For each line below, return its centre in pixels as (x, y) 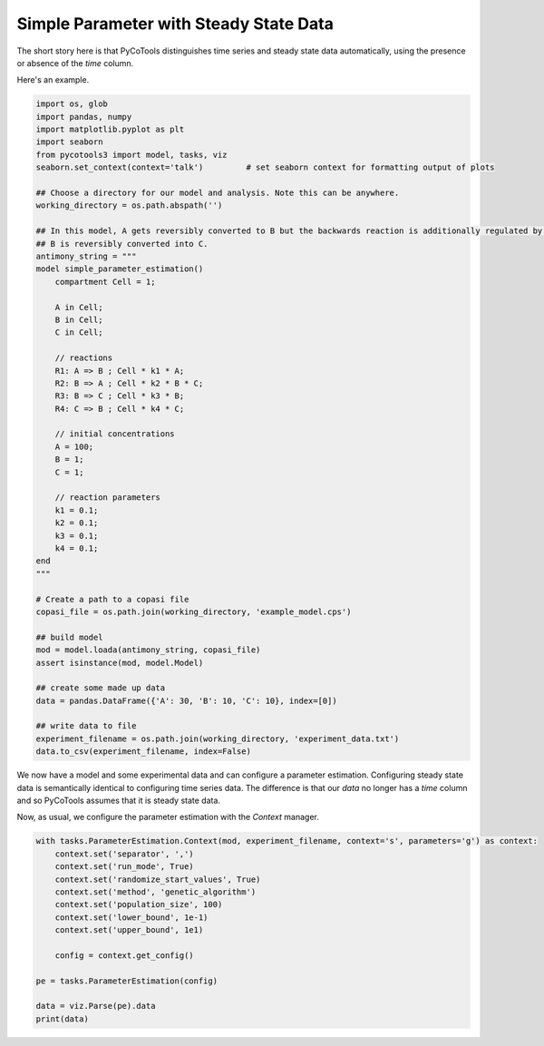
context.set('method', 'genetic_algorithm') (155, 892)
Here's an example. (53, 80)
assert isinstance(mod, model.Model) (120, 663)
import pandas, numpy (84, 117)
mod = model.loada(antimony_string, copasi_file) (148, 650)
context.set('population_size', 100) (139, 904)
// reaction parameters (107, 498)
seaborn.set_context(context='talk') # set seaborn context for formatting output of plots (265, 167)
